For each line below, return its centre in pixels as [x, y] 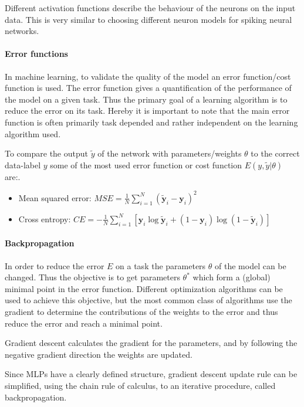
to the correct [275, 153]
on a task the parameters [161, 265]
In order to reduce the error [55, 265]
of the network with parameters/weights [170, 153]
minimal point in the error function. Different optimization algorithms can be [144, 288]
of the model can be [251, 265]
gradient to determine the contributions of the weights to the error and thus [141, 311]
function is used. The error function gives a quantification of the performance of [148, 88]
